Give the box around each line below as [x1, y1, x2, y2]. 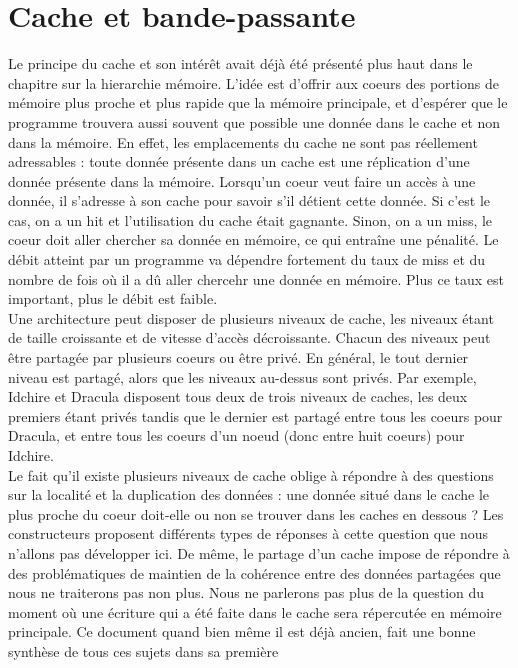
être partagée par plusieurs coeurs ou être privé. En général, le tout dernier [8, 347, 469, 368]
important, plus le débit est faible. [8, 288, 218, 309]
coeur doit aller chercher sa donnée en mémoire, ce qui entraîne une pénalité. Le [8, 229, 499, 250]
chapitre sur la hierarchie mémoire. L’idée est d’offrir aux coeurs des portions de [8, 72, 499, 93]
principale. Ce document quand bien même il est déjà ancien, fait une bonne [8, 621, 476, 642]
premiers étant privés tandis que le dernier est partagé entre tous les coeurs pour [8, 405, 503, 426]
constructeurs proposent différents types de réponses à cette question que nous [8, 523, 488, 544]
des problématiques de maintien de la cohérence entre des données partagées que [8, 562, 501, 583]
